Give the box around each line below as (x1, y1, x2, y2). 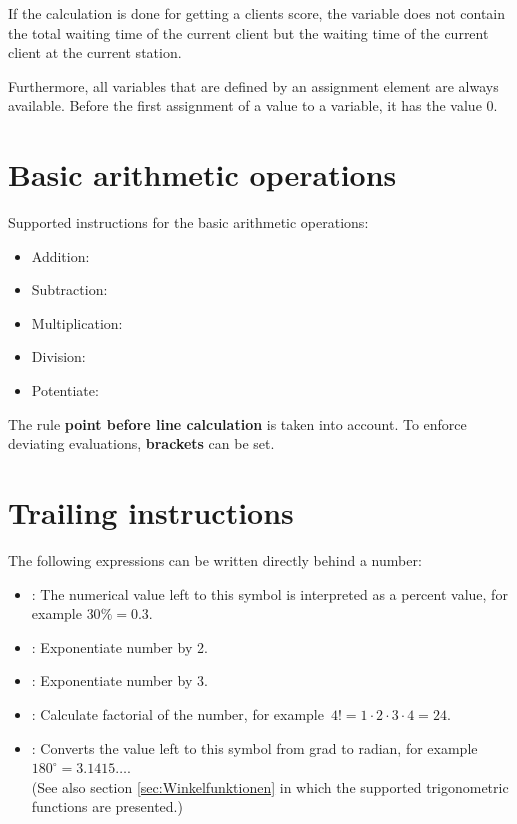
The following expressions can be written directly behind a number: (8, 549, 422, 570)
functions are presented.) (31, 796, 183, 817)
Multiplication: (31, 312, 123, 333)
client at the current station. (8, 42, 182, 63)
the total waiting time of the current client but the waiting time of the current (8, 22, 489, 43)
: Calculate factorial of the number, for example (31, 703, 324, 724)
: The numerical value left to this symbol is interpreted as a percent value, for (31, 583, 508, 604)
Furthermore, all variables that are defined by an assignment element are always (8, 75, 499, 96)
